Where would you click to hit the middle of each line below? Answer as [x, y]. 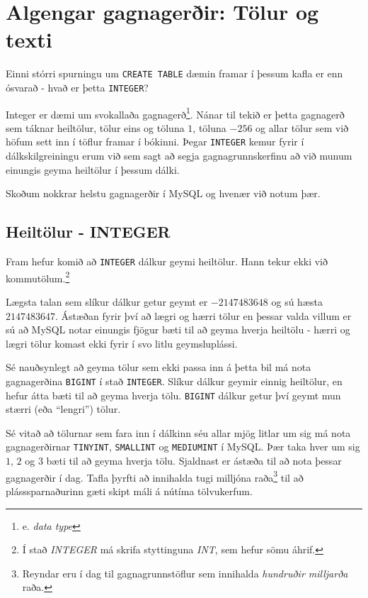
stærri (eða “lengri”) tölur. [63, 409]
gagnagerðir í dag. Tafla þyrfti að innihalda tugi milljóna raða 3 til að [155, 476]
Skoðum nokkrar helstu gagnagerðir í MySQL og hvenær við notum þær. [163, 193]
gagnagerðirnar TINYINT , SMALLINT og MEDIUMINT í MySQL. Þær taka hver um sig [183, 447]
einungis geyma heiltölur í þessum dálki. [93, 169]
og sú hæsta [297, 302]
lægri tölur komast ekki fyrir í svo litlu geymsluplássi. [122, 343]
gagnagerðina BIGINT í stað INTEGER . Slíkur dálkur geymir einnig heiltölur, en [174, 381]
